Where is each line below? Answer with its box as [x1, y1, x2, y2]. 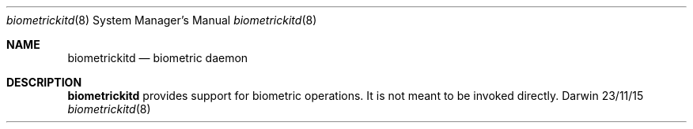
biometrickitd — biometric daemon [67, 51, 248, 64]
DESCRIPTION [6, 76, 82, 89]
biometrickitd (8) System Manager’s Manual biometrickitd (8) [6, 13, 317, 27]
